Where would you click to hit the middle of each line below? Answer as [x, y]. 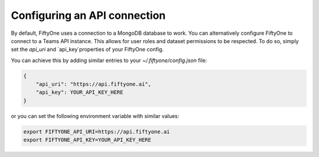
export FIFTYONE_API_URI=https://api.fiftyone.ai [97, 132]
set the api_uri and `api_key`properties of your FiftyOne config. [87, 50]
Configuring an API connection [88, 15]
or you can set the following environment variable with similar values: [95, 116]
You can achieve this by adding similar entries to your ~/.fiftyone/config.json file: [109, 60]
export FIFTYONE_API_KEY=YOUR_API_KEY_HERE [87, 140]
